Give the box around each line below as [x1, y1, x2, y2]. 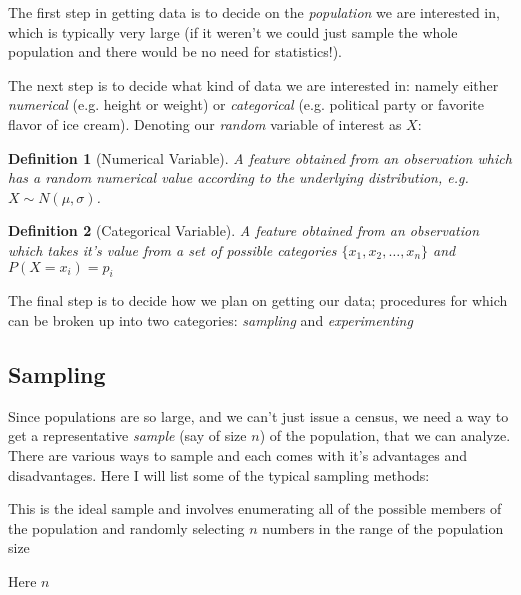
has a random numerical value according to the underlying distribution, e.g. [8, 167, 469, 188]
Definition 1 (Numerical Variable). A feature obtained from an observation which [8, 147, 512, 168]
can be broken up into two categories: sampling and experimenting [8, 309, 413, 330]
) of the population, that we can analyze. [259, 425, 511, 446]
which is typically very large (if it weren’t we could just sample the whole [8, 21, 458, 42]
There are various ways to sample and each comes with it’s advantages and [8, 444, 468, 465]
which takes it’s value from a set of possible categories [8, 239, 337, 260]
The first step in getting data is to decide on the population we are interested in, [8, 2, 500, 22]
